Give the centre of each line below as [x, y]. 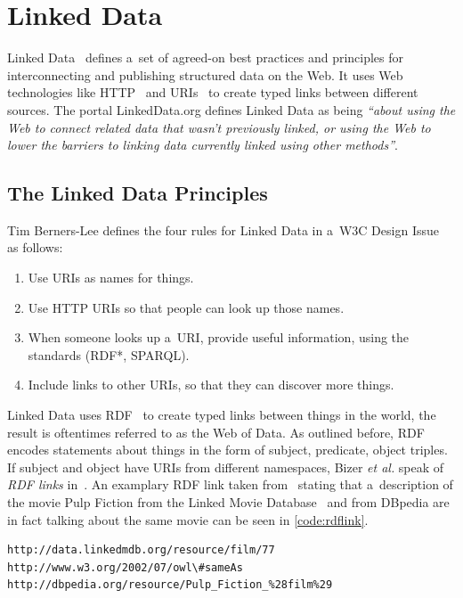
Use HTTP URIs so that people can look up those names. [186, 307]
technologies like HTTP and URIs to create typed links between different [213, 92]
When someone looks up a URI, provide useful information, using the [219, 337]
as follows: [35, 247]
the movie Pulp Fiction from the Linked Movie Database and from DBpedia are [228, 502]
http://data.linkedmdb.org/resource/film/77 [141, 550]
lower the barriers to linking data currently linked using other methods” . [203, 145]
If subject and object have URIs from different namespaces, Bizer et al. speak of [226, 467]
